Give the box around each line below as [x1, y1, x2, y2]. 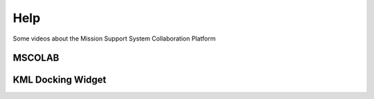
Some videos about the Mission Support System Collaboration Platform [12, 34, 216, 43]
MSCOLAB [12, 52, 60, 64]
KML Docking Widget [12, 74, 107, 86]
